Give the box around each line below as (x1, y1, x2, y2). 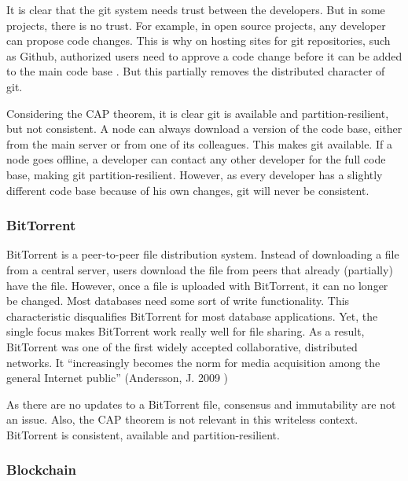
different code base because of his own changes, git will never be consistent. (6, 182, 369, 198)
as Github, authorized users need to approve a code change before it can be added (6, 47, 402, 64)
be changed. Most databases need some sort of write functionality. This (6, 292, 350, 309)
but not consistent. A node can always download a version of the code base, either (6, 120, 402, 137)
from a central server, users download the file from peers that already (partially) (6, 261, 393, 277)
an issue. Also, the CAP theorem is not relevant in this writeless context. (6, 411, 358, 428)
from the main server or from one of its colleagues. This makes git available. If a (6, 135, 392, 152)
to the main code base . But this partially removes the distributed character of (6, 63, 385, 79)
